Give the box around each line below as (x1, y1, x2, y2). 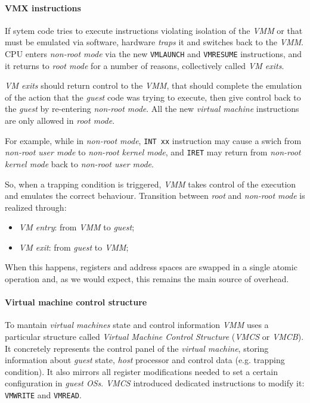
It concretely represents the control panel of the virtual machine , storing (5, 342, 269, 354)
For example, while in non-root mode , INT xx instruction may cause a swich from (5, 134, 302, 146)
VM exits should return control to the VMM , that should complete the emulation (5, 79, 302, 92)
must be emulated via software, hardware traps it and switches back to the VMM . (5, 36, 303, 48)
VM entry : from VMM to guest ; (18, 221, 135, 233)
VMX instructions (5, 1, 81, 14)
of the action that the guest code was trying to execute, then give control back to (5, 90, 301, 103)
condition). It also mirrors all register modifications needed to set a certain (5, 365, 278, 377)
